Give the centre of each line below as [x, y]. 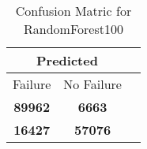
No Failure [92, 84]
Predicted [67, 60]
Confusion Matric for [73, 11]
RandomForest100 [73, 29]
